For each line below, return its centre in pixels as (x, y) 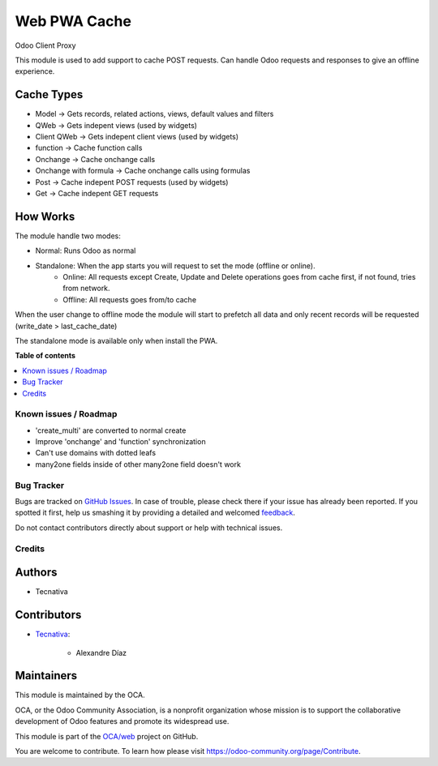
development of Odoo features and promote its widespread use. (122, 721)
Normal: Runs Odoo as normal (86, 250)
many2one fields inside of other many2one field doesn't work (138, 464)
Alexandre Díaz (101, 653)
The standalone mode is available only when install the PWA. (116, 341)
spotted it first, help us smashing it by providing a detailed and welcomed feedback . (155, 513)
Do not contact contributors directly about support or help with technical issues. (149, 528)
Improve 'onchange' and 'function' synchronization (120, 442)
